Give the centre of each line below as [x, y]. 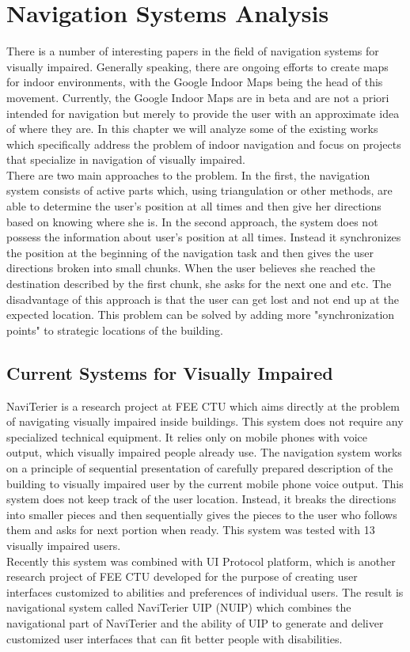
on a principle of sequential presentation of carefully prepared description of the [200, 467]
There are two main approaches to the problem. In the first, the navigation [188, 174]
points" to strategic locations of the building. [115, 330]
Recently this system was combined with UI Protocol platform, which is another [201, 561]
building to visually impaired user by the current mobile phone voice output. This [205, 483]
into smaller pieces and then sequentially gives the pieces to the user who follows [202, 514]
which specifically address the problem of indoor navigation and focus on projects [204, 144]
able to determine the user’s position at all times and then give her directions [194, 206]
